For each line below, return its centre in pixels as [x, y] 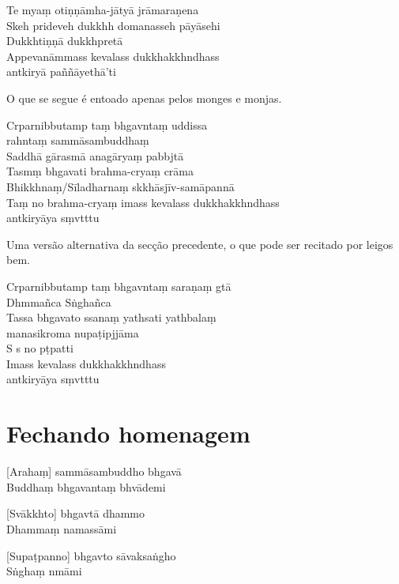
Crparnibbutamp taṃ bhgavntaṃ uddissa [107, 124]
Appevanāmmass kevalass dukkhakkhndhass [113, 56]
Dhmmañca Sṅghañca [59, 301]
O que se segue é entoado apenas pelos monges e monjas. [144, 98]
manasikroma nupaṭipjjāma [73, 332]
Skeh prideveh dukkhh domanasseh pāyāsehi [113, 25]
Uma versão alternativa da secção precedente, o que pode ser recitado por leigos [200, 244]
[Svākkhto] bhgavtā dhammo [76, 513]
